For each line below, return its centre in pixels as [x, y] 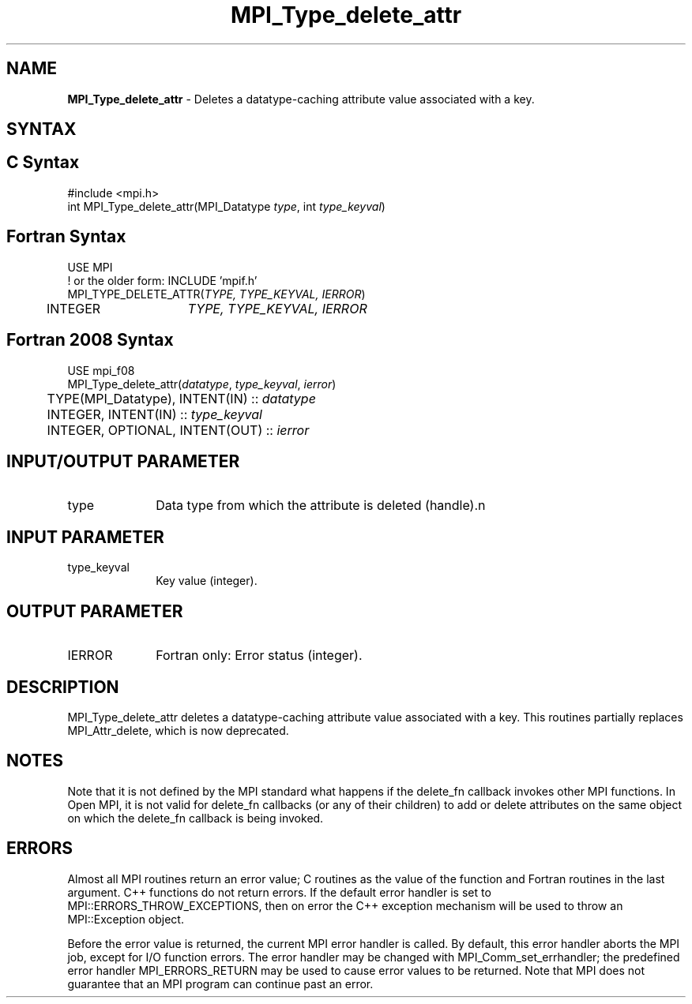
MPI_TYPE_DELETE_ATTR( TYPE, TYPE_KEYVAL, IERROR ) [216, 294]
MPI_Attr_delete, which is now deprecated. [178, 730]
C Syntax [43, 163]
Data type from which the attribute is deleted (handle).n [321, 506]
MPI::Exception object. [126, 919]
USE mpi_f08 [101, 370]
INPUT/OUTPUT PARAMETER [123, 461]
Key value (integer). [207, 581]
